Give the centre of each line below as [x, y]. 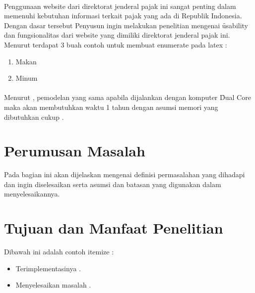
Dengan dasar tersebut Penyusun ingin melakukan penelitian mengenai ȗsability [126, 25]
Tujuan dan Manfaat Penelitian [114, 228]
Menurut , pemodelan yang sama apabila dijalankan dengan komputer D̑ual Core [127, 97]
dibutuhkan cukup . [34, 117]
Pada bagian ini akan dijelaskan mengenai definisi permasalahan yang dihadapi [125, 174]
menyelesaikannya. [32, 194]
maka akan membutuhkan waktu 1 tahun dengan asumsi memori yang [111, 107]
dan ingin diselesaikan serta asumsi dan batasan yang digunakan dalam [113, 184]
